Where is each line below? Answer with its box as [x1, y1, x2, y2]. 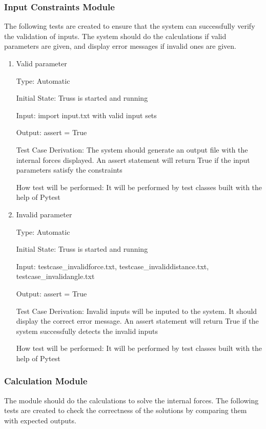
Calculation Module [4, 375, 88, 387]
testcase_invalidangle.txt [16, 271, 95, 282]
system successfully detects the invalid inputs [16, 325, 158, 336]
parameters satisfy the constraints [16, 164, 122, 175]
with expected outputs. [4, 415, 76, 425]
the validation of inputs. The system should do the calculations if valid [4, 30, 227, 41]
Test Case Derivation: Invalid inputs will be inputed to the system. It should [16, 305, 257, 316]
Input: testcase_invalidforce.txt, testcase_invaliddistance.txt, [16, 260, 209, 271]
